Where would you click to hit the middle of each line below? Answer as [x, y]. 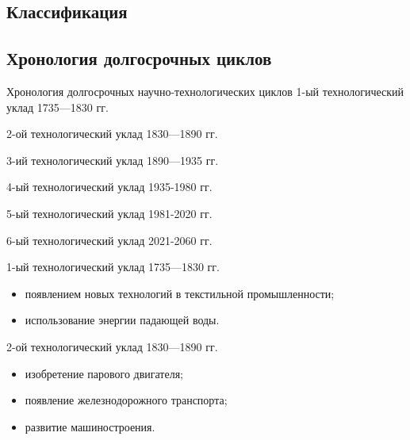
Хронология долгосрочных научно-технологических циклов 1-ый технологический [205, 91]
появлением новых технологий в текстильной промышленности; [180, 293]
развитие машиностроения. [90, 426]
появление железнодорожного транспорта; [126, 400]
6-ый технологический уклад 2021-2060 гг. [109, 240]
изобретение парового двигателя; [104, 373]
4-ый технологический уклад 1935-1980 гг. [109, 187]
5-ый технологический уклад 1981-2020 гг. [109, 213]
